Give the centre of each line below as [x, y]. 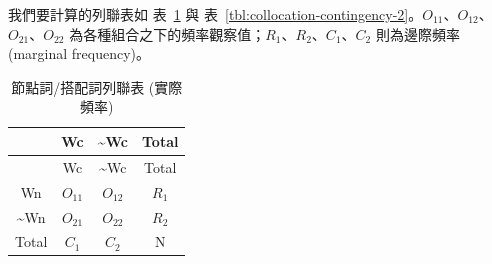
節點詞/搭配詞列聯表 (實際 [97, 86]
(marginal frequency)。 [79, 53]
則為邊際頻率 [417, 33]
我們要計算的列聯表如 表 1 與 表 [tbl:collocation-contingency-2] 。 [215, 14]
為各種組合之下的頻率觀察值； [167, 33]
